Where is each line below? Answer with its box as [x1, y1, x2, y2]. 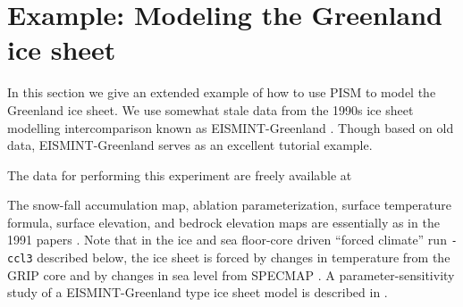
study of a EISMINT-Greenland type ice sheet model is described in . [7, 283, 388, 302]
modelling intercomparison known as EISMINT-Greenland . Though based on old [7, 118, 454, 137]
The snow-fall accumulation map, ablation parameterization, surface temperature [7, 195, 451, 214]
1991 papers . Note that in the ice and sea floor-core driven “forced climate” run [7, 230, 447, 249]
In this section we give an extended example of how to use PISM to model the [7, 83, 436, 102]
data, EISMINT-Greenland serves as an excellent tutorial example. [7, 136, 373, 154]
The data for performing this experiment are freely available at [7, 165, 352, 184]
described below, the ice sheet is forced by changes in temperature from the [37, 248, 450, 267]
